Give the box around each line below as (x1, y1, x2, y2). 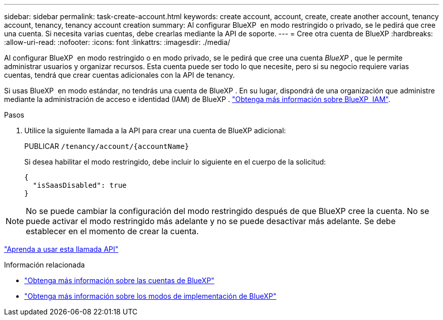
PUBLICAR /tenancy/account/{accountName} (24, 142, 189, 150)
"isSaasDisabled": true (32, 181, 127, 189)
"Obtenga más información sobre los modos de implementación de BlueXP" (24, 292, 277, 300)
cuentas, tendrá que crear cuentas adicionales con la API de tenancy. (4, 71, 235, 79)
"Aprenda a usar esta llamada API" (4, 245, 119, 253)
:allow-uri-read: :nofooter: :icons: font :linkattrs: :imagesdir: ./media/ (4, 38, 231, 46)
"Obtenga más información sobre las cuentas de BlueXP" (24, 276, 214, 285)
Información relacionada (4, 260, 85, 269)
